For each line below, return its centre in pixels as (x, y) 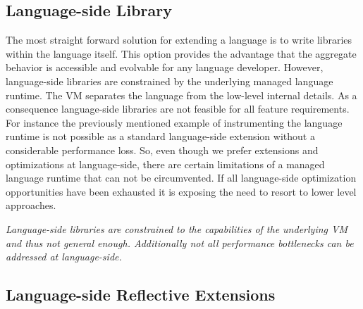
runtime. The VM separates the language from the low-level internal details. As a (181, 95)
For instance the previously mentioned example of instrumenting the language (174, 122)
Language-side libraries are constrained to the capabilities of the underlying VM (177, 228)
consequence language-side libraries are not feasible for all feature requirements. (178, 109)
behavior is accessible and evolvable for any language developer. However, (165, 67)
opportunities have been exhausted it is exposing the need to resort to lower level (181, 191)
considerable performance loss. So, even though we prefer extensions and (162, 150)
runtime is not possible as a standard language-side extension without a (160, 136)
